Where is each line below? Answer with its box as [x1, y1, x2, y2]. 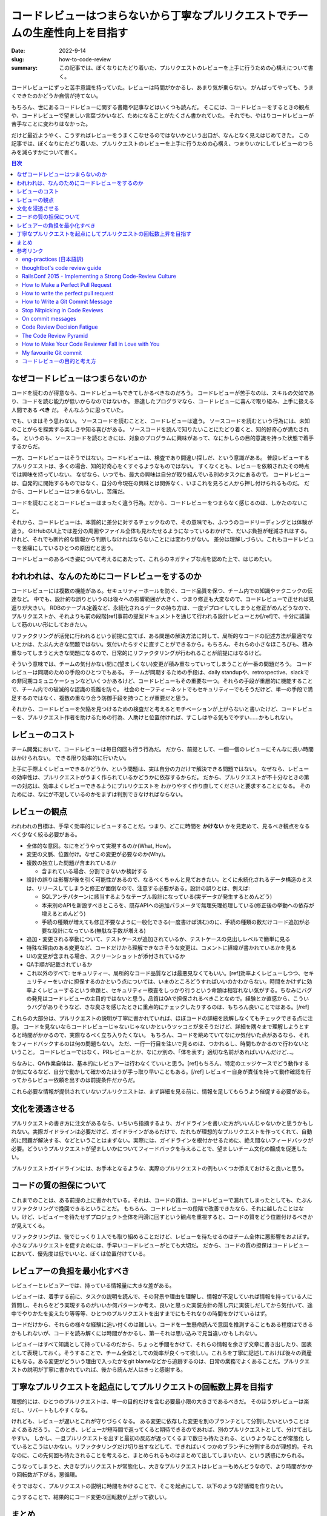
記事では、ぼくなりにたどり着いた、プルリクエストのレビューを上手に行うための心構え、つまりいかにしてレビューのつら [11, 140, 314, 147]
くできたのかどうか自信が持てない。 [11, 92, 102, 99]
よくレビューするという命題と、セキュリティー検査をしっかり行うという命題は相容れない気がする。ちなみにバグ [31, 986, 312, 994]
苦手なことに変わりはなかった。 [11, 120, 91, 127]
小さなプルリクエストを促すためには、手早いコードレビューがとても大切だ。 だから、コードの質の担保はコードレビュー [11, 1241, 309, 1249]
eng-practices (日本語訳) [22, 255, 84, 263]
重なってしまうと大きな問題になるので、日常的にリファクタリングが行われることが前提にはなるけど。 [11, 649, 265, 656]
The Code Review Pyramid [22, 332, 88, 339]
